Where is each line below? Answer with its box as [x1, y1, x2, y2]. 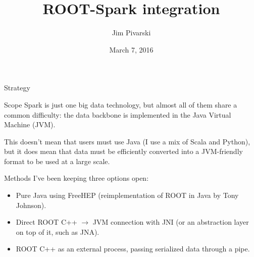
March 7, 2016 [109, 44, 154, 55]
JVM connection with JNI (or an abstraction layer [92, 217, 249, 227]
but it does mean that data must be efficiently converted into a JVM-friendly [4, 146, 243, 157]
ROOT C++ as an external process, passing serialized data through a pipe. [16, 243, 250, 254]
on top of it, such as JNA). [16, 226, 99, 237]
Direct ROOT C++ [16, 217, 77, 227]
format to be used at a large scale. [4, 156, 110, 166]
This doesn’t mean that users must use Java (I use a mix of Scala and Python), [4, 136, 250, 146]
